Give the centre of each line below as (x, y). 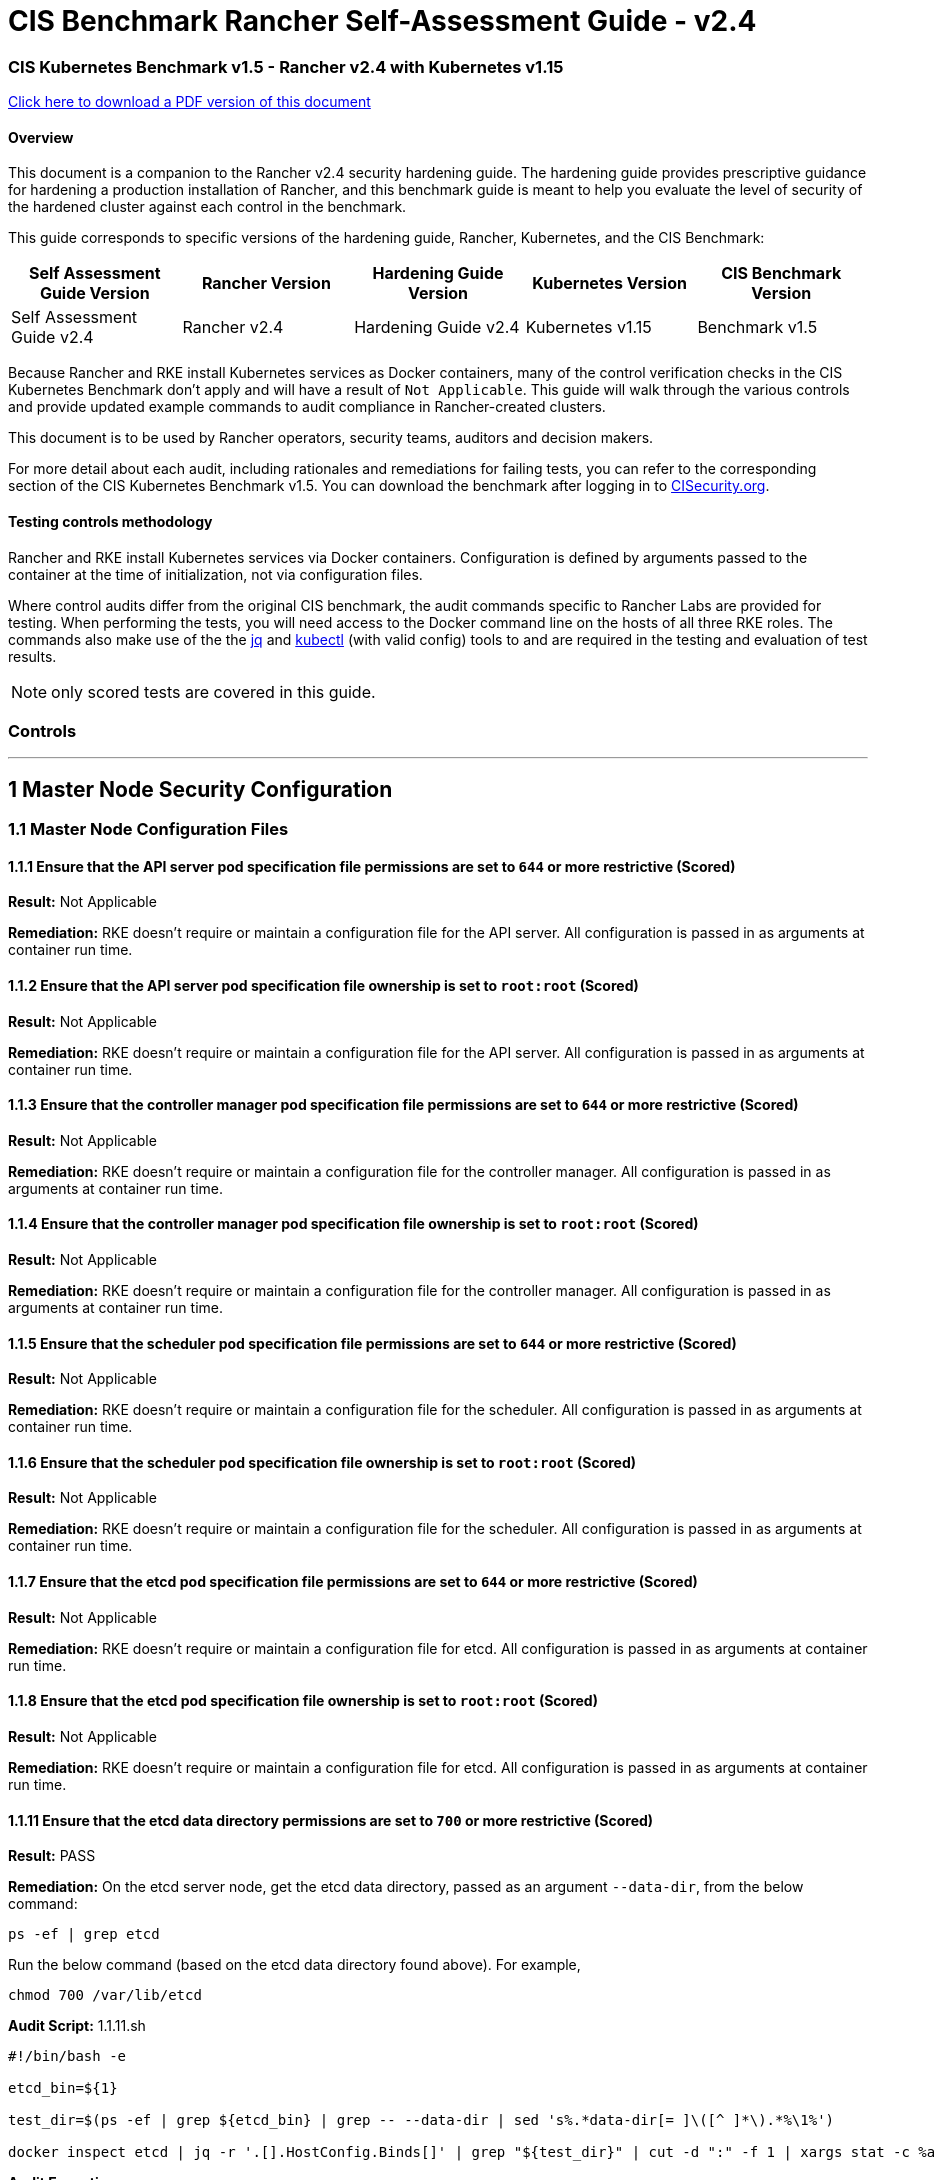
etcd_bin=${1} (63, 2088)
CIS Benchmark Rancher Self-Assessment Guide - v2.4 (382, 21)
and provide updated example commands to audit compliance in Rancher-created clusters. (307, 407)
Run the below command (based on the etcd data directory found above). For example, (294, 1965)
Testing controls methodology (110, 521)
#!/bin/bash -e (67, 2056)
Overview (41, 137)
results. (32, 656)
